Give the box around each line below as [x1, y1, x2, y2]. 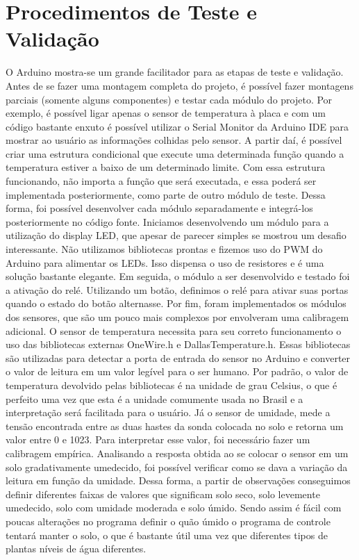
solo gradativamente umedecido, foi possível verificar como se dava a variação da [6, 459, 348, 474]
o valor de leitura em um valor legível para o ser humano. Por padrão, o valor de [6, 364, 349, 379]
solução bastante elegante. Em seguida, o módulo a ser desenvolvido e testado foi [6, 269, 350, 283]
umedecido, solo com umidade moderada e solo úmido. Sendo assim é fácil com [6, 500, 342, 515]
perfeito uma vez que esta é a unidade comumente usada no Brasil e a [6, 391, 303, 406]
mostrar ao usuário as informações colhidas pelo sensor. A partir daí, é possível [6, 133, 342, 147]
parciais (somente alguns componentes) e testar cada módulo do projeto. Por [6, 92, 333, 106]
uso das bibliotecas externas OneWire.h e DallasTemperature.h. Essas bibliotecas [6, 337, 351, 352]
